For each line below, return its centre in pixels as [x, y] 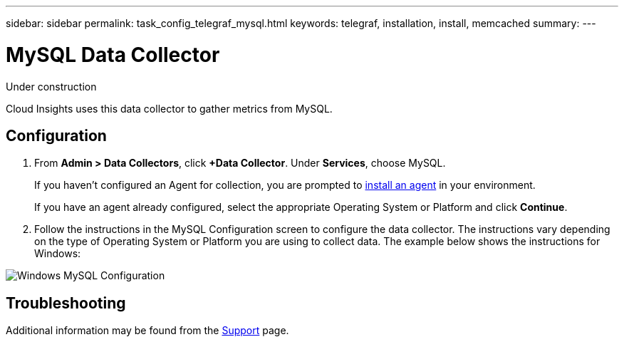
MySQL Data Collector [113, 55]
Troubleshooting [66, 303]
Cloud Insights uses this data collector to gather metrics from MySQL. [169, 108]
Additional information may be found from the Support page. [147, 331]
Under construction [51, 86]
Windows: [58, 254]
